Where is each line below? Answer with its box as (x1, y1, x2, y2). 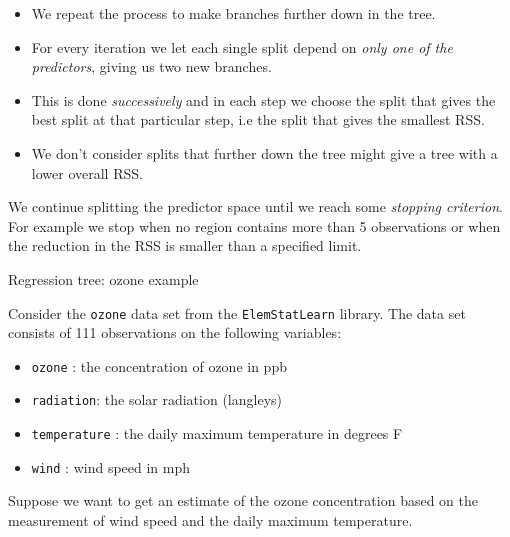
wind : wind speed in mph (31, 456, 191, 477)
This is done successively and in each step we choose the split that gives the (31, 89, 496, 110)
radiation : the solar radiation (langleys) (31, 389, 282, 410)
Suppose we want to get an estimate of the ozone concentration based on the (8, 490, 478, 511)
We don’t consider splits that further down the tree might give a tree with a (31, 142, 498, 163)
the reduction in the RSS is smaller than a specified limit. (8, 235, 362, 256)
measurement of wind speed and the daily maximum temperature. (8, 510, 413, 530)
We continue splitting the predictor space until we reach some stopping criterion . (8, 196, 503, 217)
